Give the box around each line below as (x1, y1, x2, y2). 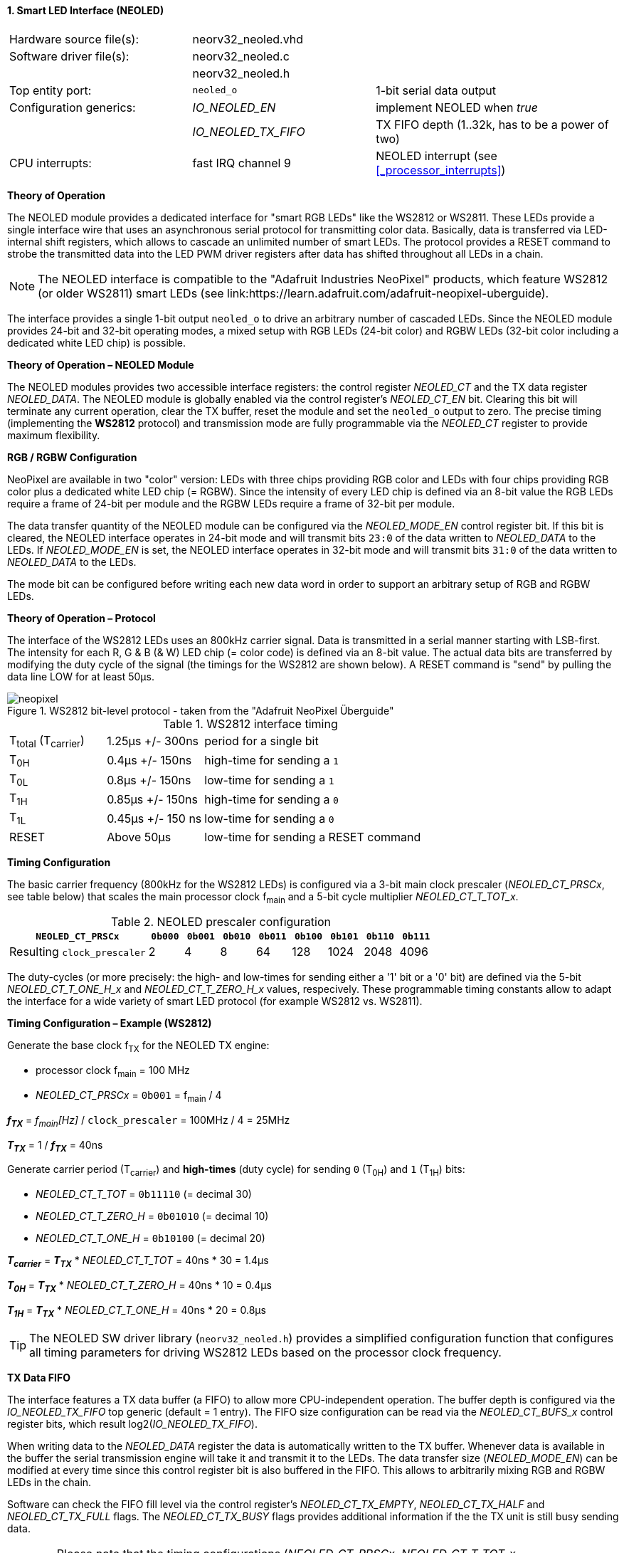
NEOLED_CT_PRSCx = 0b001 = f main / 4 (36, 1088, 222, 1104)
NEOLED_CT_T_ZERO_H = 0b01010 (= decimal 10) (36, 1210, 269, 1223)
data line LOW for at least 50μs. (7, 670, 154, 683)
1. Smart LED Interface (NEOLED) (7, 4, 164, 16)
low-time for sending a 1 (204, 772, 334, 787)
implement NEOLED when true (376, 100, 539, 115)
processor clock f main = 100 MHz (36, 1064, 190, 1079)
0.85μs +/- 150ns (107, 791, 199, 806)
